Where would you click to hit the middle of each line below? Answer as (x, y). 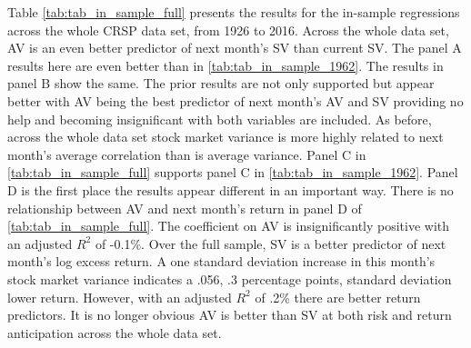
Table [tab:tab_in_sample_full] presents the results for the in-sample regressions (234, 12)
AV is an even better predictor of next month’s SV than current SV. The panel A (235, 48)
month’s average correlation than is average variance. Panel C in (187, 154)
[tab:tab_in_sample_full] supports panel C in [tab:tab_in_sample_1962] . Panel (233, 172)
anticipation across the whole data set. (115, 332)
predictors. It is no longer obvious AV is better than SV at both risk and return (230, 315)
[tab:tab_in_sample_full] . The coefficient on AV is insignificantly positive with (229, 226)
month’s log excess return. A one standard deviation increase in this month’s (221, 261)
